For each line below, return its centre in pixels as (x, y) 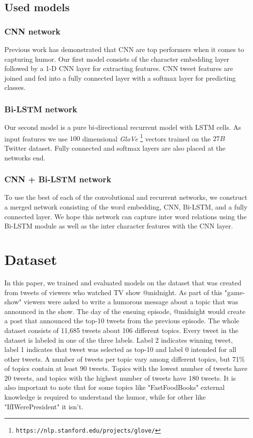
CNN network (33, 31)
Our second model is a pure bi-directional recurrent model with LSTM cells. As (123, 127)
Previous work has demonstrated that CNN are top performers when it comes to (124, 49)
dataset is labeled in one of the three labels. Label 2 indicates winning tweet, (119, 340)
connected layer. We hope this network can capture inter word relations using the (126, 216)
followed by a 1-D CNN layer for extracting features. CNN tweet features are (119, 68)
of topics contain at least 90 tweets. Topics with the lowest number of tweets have (126, 368)
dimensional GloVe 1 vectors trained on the (146, 138)
